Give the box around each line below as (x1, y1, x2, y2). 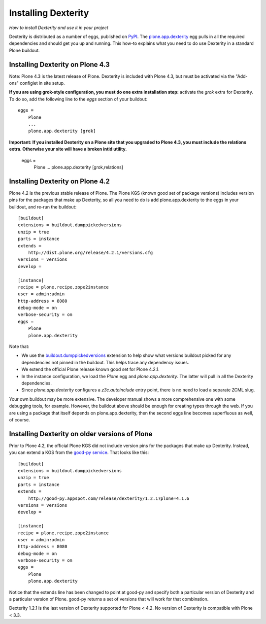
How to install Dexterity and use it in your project (9, 25, 108, 31)
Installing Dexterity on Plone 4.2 (9, 177, 110, 185)
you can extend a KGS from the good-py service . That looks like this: (9, 450, 149, 455)
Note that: (9, 344, 30, 349)
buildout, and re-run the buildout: (9, 204, 76, 209)
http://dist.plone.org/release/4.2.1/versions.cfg (28, 249, 153, 255)
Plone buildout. (9, 47, 40, 53)
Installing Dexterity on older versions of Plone (9, 429, 153, 438)
